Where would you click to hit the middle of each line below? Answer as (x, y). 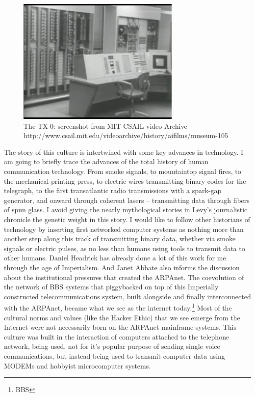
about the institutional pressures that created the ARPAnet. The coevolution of (124, 277)
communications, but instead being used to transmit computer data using (115, 355)
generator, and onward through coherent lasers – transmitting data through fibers (127, 200)
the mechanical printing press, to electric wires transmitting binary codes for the (125, 181)
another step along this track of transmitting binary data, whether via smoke (120, 239)
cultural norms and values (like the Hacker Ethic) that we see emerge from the (122, 317)
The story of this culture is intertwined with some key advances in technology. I (124, 152)
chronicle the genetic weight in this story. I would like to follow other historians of (127, 219)
